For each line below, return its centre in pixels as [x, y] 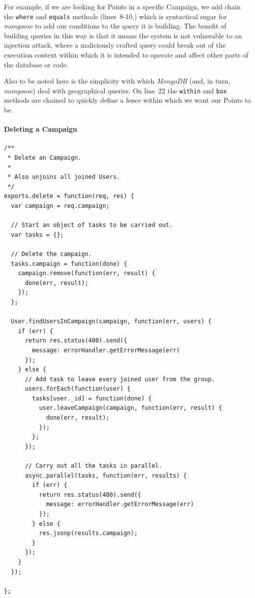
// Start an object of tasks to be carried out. [92, 225]
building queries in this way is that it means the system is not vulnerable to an [123, 35]
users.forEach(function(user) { [78, 389]
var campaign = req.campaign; [60, 206]
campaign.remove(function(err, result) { [86, 273]
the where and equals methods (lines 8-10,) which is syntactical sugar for [115, 16]
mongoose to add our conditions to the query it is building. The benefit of [115, 26]
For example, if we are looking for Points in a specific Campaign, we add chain [122, 6]
